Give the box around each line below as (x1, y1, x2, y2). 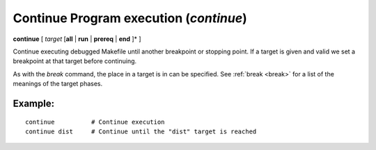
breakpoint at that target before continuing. (13, 57, 137, 65)
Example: (13, 97, 55, 109)
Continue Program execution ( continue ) (13, 10, 247, 26)
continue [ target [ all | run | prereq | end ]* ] (13, 35, 142, 43)
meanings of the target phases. (13, 80, 103, 88)
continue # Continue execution (25, 118, 165, 126)
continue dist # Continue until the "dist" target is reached (25, 127, 257, 135)
